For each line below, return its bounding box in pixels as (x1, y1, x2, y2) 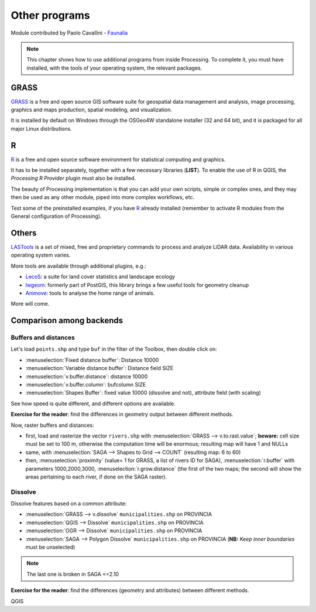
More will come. (11, 300, 50, 307)
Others (11, 228, 37, 238)
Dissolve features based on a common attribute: (11, 500, 127, 507)
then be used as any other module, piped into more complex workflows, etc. (11, 194, 195, 201)
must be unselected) (25, 543, 75, 551)
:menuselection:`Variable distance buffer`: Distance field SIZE (25, 365, 174, 372)
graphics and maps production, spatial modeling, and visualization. (11, 106, 173, 114)
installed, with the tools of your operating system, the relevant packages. (26, 64, 202, 71)
